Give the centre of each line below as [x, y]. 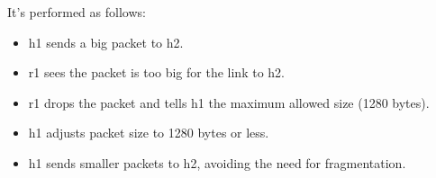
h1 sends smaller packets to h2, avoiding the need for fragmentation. [217, 162]
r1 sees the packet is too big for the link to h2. [156, 72]
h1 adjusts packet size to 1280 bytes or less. [149, 133]
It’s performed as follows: [77, 12]
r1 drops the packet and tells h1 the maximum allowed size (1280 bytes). [229, 102]
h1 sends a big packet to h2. [106, 42]
